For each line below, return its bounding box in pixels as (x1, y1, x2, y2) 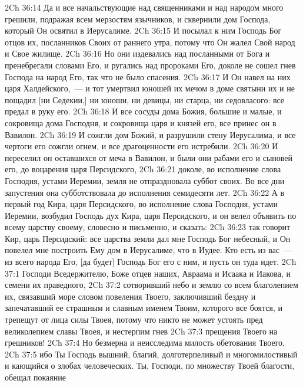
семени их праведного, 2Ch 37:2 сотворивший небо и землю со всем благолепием (5, 278, 298, 291)
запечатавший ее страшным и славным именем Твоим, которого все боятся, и (5, 301, 282, 314)
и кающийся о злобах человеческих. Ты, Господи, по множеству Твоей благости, (5, 359, 295, 372)
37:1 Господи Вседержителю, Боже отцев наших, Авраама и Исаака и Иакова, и (5, 267, 291, 279)
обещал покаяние (5, 371, 66, 383)
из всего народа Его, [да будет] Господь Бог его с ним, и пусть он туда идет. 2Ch (5, 255, 297, 268)
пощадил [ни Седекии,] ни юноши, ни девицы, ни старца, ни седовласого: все (5, 93, 285, 106)
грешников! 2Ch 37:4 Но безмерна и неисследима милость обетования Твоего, (5, 336, 285, 349)
